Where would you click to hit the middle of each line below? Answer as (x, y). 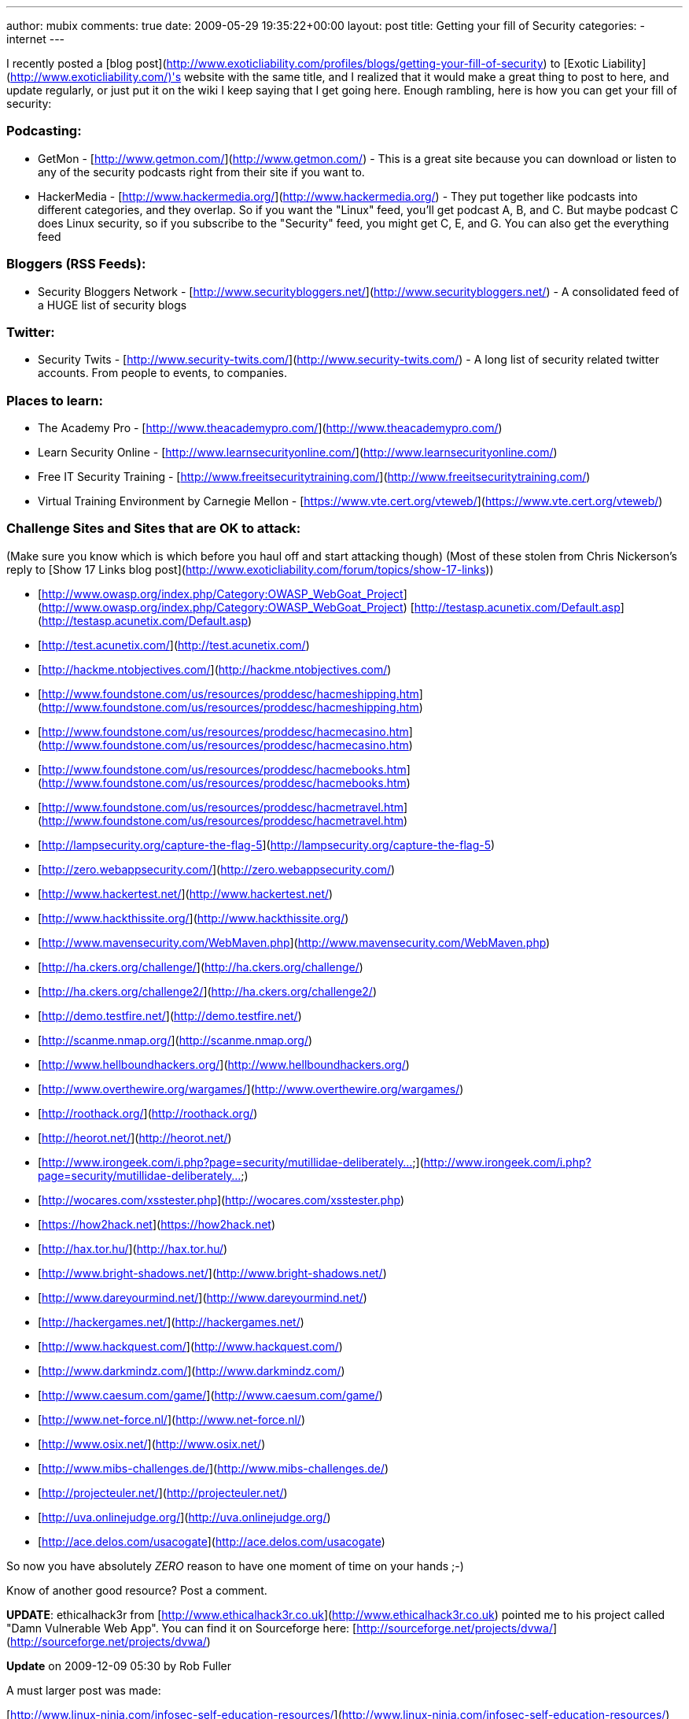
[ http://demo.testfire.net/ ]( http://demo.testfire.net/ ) (170, 1015)
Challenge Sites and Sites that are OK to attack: (154, 529)
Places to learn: (55, 400)
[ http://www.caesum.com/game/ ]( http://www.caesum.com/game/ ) (210, 1395)
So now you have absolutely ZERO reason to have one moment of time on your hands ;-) (235, 1566)
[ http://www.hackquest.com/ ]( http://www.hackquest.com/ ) (190, 1346)
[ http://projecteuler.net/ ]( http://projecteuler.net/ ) (163, 1492)
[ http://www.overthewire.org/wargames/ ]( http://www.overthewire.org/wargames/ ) (251, 1089)
